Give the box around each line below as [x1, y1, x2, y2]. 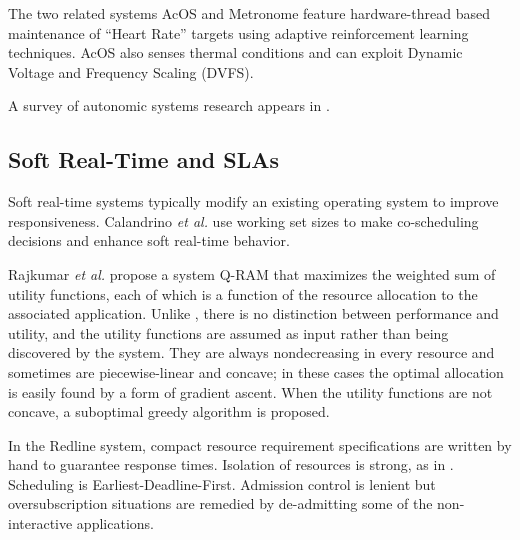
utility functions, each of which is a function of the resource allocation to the [8, 283, 478, 304]
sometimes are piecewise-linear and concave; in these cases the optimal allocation [8, 361, 504, 382]
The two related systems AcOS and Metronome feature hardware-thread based [8, 3, 490, 23]
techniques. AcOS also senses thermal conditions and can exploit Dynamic [8, 42, 463, 63]
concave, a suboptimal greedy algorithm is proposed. [8, 401, 330, 422]
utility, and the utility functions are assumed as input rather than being [8, 322, 449, 343]
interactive [8, 513, 73, 534]
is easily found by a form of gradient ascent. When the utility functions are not [8, 381, 493, 402]
